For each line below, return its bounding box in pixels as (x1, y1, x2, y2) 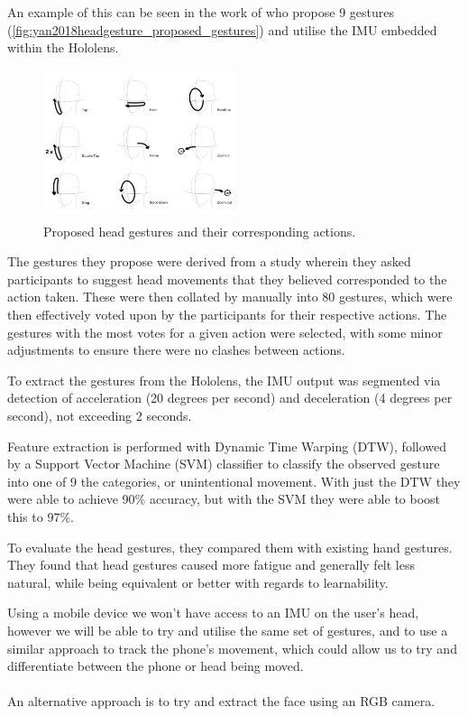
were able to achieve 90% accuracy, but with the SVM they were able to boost (7, 489, 441, 508)
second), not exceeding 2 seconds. (7, 406, 192, 424)
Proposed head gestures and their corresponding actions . (43, 221, 356, 240)
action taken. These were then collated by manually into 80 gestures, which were (7, 287, 453, 306)
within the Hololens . (7, 38, 119, 57)
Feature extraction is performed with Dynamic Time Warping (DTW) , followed (7, 436, 446, 455)
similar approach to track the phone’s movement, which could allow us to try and (7, 638, 457, 657)
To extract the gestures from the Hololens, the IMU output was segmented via (7, 370, 441, 389)
